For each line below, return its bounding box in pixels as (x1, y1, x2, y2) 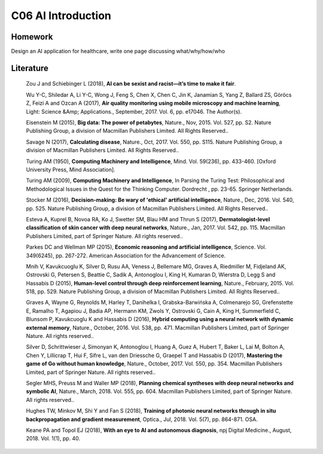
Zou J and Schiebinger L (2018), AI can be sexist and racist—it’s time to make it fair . (26, 80, 236, 87)
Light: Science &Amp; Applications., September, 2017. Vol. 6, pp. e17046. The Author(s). (26, 108, 242, 115)
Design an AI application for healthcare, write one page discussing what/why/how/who (11, 48, 226, 55)
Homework (11, 32, 53, 42)
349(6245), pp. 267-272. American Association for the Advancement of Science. (26, 252, 226, 259)
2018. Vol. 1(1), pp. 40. (26, 435, 81, 442)
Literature (11, 63, 49, 73)
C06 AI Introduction (11, 9, 112, 22)
